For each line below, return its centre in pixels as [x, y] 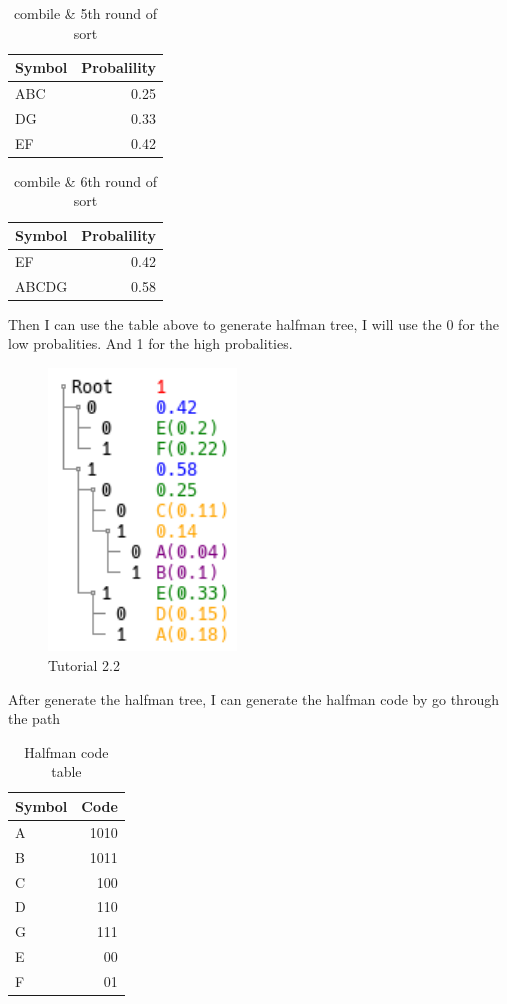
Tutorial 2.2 [84, 665]
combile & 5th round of [85, 13]
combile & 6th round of [85, 180]
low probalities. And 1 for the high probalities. [150, 343]
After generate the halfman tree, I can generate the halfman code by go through [253, 698]
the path [34, 718]
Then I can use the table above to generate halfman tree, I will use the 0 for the [253, 323]
